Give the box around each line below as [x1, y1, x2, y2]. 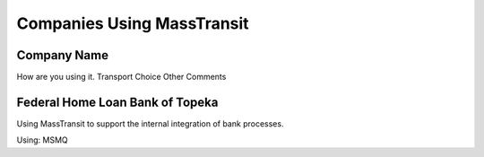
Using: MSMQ [16, 135, 69, 145]
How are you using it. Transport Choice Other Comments [16, 72, 227, 83]
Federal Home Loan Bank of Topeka [16, 94, 219, 109]
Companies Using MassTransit [16, 13, 250, 33]
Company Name [16, 48, 109, 63]
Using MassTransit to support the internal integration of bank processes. [16, 118, 284, 129]
